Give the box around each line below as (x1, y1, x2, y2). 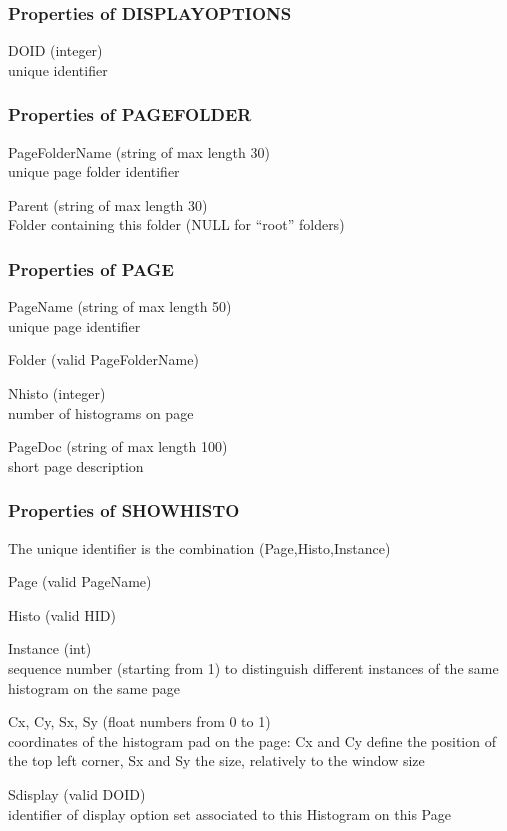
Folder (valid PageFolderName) (8, 349, 199, 370)
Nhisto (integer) (8, 383, 106, 403)
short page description (8, 455, 144, 476)
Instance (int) (8, 638, 92, 659)
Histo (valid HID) (8, 604, 117, 625)
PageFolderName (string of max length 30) (8, 141, 270, 162)
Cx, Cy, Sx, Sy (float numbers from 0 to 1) (8, 711, 271, 732)
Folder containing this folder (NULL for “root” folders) (8, 214, 345, 235)
